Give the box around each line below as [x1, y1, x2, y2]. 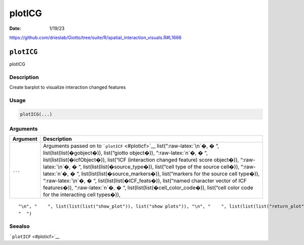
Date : [9, 25, 21, 31]
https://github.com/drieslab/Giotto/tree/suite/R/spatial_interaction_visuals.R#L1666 [9, 34, 182, 40]
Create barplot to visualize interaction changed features [9, 84, 126, 90]
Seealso [9, 223, 30, 230]
